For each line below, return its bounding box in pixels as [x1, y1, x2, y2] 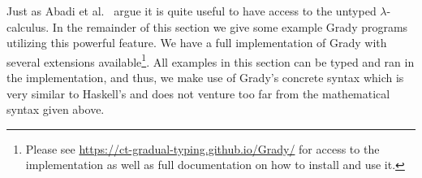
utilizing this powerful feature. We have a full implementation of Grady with [6, 34, 387, 51]
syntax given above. [6, 101, 105, 118]
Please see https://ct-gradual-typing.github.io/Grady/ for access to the [25, 140, 380, 157]
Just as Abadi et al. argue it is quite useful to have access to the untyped [6, 2, 377, 19]
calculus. [6, 18, 50, 35]
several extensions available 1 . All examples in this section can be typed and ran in [6, 50, 415, 70]
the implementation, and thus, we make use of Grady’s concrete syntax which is [6, 69, 404, 86]
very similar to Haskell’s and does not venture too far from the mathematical [6, 85, 390, 102]
